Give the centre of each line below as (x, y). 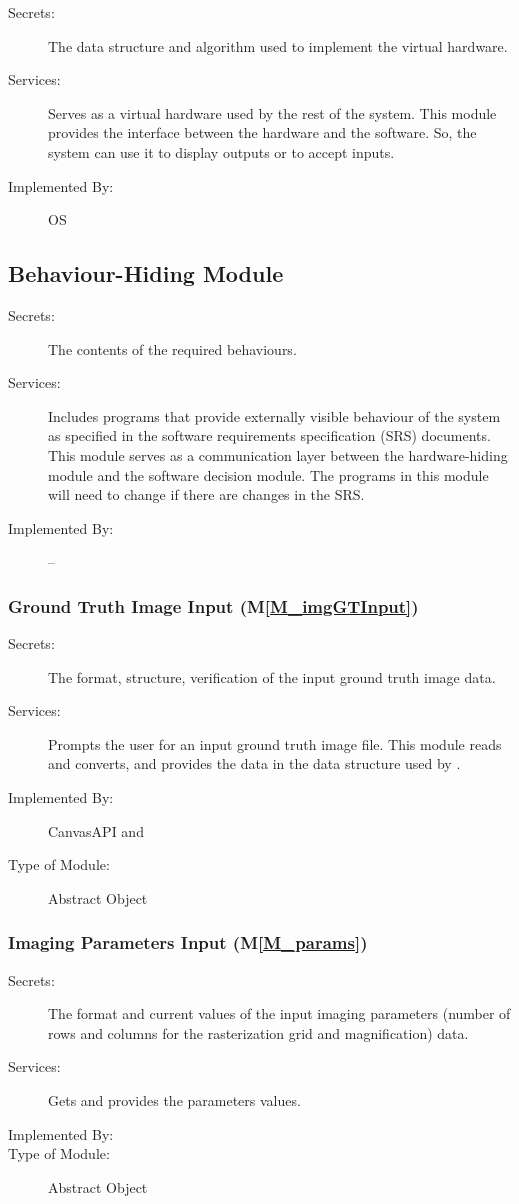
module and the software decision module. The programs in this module (268, 474)
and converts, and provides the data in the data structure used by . (254, 763)
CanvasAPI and (96, 830)
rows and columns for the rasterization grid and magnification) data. (258, 1032)
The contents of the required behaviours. (172, 348)
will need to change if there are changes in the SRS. (206, 494)
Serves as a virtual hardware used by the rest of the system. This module (272, 112)
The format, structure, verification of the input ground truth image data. (272, 676)
